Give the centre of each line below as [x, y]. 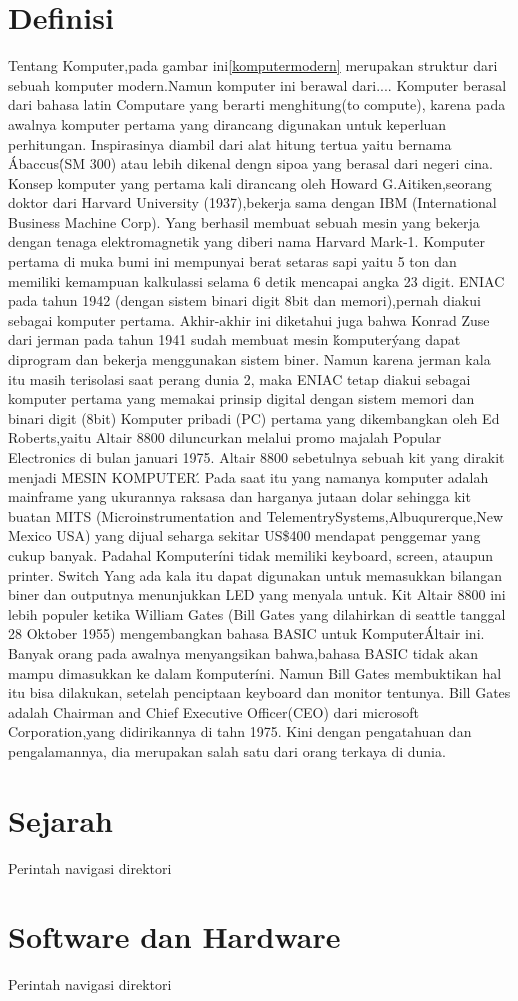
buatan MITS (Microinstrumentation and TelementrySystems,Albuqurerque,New [256, 515]
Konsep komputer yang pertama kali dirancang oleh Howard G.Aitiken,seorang [250, 182]
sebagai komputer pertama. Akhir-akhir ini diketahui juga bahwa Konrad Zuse [249, 319]
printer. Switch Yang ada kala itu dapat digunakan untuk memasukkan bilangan [255, 574]
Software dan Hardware [174, 936]
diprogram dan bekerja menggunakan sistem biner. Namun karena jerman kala [249, 359]
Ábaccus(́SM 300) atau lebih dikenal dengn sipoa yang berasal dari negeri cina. [250, 163]
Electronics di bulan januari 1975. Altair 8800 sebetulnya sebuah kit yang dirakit [256, 457]
